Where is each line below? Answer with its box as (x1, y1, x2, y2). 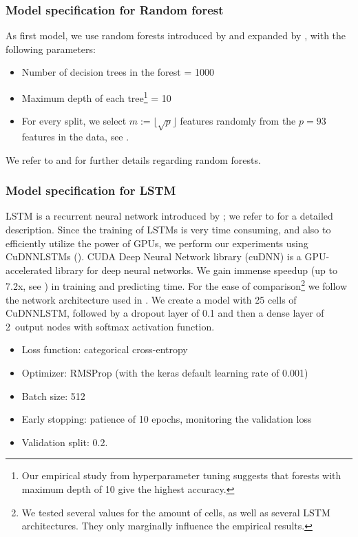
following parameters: (6, 41, 96, 56)
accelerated (6, 262, 52, 277)
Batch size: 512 (21, 388, 85, 403)
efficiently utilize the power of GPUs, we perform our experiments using (6, 235, 308, 250)
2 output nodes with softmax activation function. (6, 319, 215, 333)
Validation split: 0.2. (21, 434, 108, 449)
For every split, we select (21, 114, 127, 128)
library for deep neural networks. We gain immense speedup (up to (55, 262, 337, 277)
